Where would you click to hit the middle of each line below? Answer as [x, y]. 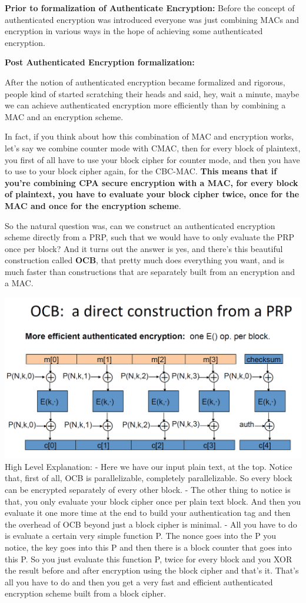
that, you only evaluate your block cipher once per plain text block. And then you [153, 501]
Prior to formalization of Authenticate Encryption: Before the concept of [150, 8]
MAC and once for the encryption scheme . [93, 205]
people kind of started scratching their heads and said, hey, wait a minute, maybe [152, 93]
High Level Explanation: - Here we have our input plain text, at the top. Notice [149, 466]
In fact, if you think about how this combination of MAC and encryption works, [149, 136]
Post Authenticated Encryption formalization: [100, 62]
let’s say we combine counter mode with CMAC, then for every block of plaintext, [153, 148]
